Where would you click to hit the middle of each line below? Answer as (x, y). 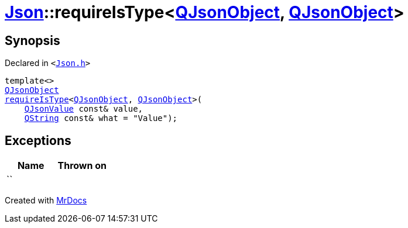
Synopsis (32, 40)
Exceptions (38, 140)
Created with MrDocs (46, 201)
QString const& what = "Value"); (101, 118)
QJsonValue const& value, (84, 109)
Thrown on (82, 166)
